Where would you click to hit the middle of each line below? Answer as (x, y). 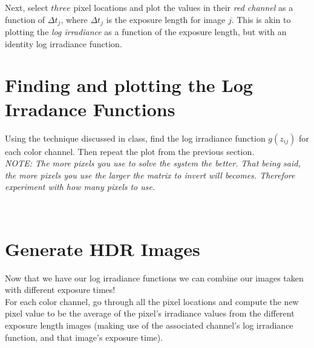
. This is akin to (261, 19)
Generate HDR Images (103, 248)
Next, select (27, 7)
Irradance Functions (90, 109)
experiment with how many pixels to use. (80, 187)
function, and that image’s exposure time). (84, 337)
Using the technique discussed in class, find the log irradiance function (135, 138)
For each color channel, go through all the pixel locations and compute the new (152, 301)
